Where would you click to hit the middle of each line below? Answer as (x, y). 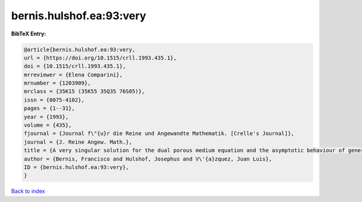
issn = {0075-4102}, (54, 100)
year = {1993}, (46, 117)
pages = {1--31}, (49, 109)
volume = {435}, (48, 125)
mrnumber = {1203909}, (57, 83)
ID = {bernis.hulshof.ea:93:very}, (76, 167)
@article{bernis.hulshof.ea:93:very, (80, 49)
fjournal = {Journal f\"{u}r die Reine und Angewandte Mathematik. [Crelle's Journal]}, (159, 133)
